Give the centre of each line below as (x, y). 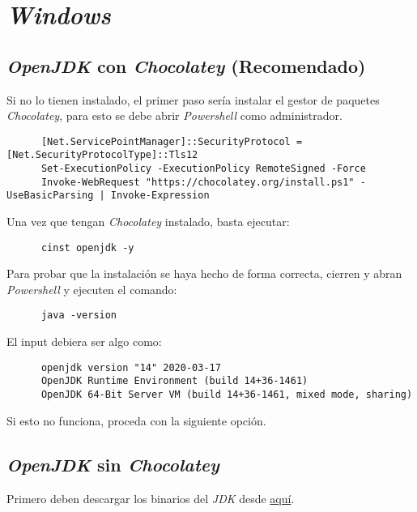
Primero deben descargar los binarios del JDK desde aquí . (151, 498)
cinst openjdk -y (87, 247)
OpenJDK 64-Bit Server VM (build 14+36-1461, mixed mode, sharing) (227, 395)
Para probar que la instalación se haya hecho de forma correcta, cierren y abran (204, 273)
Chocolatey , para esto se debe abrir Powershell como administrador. (174, 115)
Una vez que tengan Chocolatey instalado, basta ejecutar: (148, 222)
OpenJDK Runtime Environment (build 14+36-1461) (174, 381)
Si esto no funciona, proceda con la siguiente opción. (136, 420)
